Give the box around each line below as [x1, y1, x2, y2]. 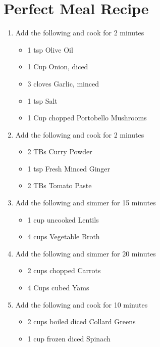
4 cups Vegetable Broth [27, 231, 100, 242]
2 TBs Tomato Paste [27, 180, 92, 191]
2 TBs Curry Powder [27, 146, 92, 157]
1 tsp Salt [27, 95, 58, 106]
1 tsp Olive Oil [27, 44, 73, 55]
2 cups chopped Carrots [27, 265, 101, 276]
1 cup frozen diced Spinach [27, 333, 111, 343]
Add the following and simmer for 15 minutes [15, 197, 156, 208]
